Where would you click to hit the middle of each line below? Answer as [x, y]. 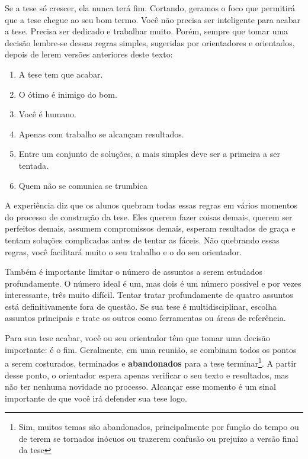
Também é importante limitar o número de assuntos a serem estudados [134, 272]
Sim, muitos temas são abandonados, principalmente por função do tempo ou [159, 427]
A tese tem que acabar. [61, 74]
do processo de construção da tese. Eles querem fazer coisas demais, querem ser [149, 216]
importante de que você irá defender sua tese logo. [96, 398]
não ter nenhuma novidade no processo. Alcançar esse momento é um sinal [140, 386]
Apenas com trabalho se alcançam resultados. [101, 134]
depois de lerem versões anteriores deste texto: [89, 54]
